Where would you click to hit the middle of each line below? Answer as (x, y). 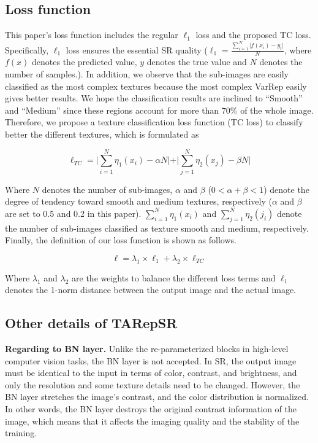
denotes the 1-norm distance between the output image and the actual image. (150, 290)
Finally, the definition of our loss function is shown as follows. (121, 240)
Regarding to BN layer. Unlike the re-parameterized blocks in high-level (147, 349)
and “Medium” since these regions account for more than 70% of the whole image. (159, 110)
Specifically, (27, 49)
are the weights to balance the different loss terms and (174, 277)
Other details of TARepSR (91, 323)
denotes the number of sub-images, (107, 189)
